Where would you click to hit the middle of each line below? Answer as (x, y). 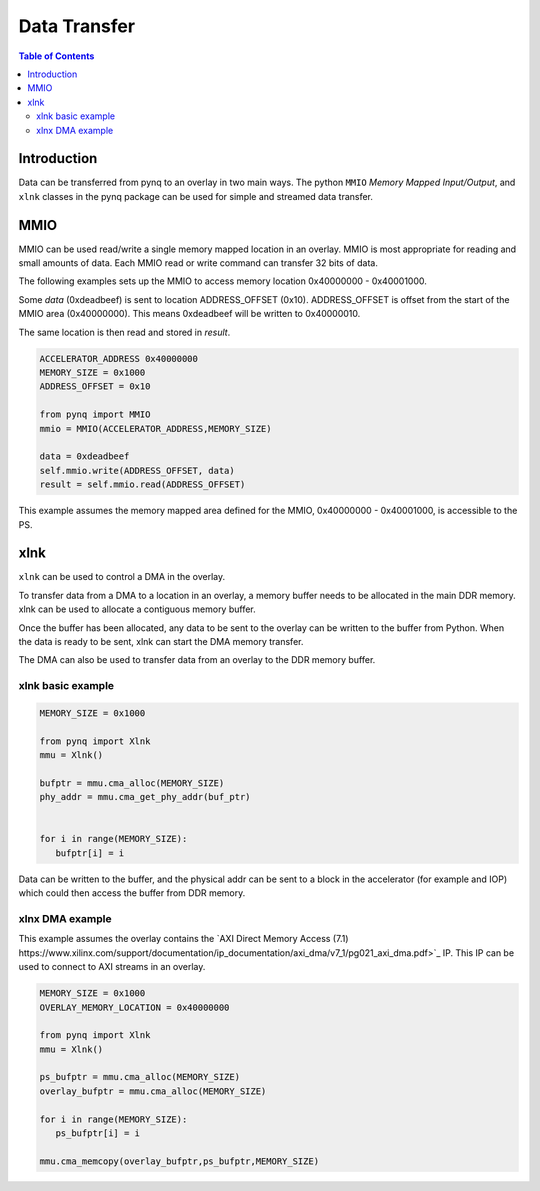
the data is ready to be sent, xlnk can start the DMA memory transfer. (161, 641)
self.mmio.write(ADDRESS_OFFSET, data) (137, 470)
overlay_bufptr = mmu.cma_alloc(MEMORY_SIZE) (153, 1091)
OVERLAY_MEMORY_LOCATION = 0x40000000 (134, 1007)
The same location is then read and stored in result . (124, 332)
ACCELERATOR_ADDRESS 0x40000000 (119, 358)
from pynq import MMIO (95, 414)
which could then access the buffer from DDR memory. (132, 893)
